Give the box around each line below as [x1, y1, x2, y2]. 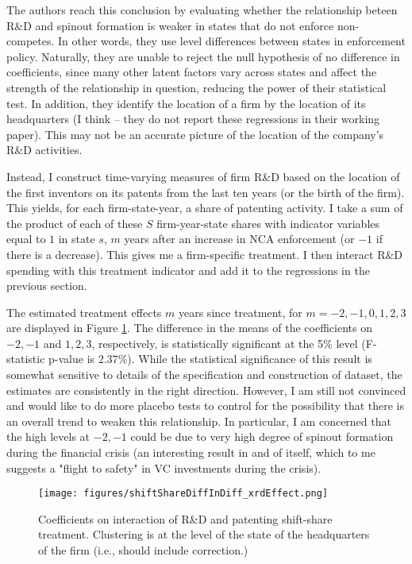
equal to [6, 230, 46, 247]
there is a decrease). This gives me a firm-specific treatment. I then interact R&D [6, 245, 403, 262]
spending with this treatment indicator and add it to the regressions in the [6, 261, 370, 278]
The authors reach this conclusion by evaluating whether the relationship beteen [6, 2, 398, 17]
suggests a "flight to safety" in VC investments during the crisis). [6, 459, 322, 476]
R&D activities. [6, 141, 83, 158]
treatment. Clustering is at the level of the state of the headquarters [38, 526, 370, 543]
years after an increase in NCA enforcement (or [124, 230, 355, 247]
